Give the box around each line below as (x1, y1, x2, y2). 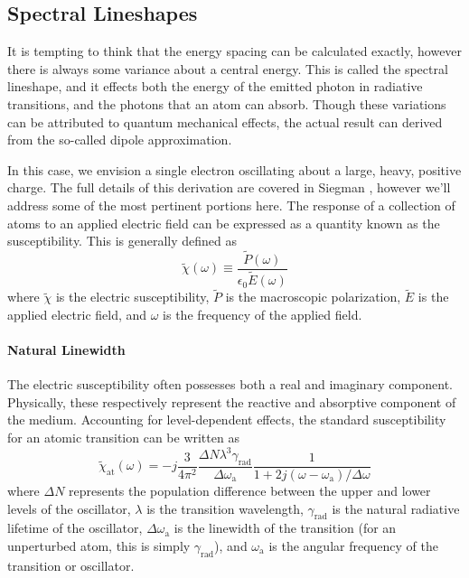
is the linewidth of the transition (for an (174, 518, 397, 537)
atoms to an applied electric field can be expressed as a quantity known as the (7, 213, 440, 232)
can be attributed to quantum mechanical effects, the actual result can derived (7, 112, 443, 131)
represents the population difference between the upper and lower (69, 480, 431, 499)
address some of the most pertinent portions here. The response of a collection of (7, 195, 455, 214)
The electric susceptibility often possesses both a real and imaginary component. (7, 375, 453, 394)
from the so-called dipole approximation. (7, 130, 232, 149)
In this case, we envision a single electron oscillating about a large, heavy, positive (7, 160, 462, 179)
